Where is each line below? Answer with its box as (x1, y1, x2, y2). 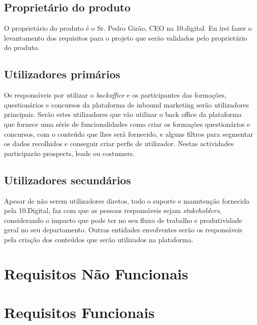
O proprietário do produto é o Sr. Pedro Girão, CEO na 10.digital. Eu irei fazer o (4, 23, 252, 33)
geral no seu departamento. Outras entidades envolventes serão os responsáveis (4, 224, 243, 235)
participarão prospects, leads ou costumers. (4, 148, 135, 158)
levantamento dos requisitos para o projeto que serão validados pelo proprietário (4, 32, 248, 43)
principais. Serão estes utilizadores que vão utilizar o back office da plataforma (4, 109, 242, 119)
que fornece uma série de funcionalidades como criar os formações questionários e (4, 118, 250, 129)
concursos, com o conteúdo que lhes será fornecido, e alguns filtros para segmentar (4, 128, 254, 139)
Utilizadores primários (4, 66, 120, 82)
